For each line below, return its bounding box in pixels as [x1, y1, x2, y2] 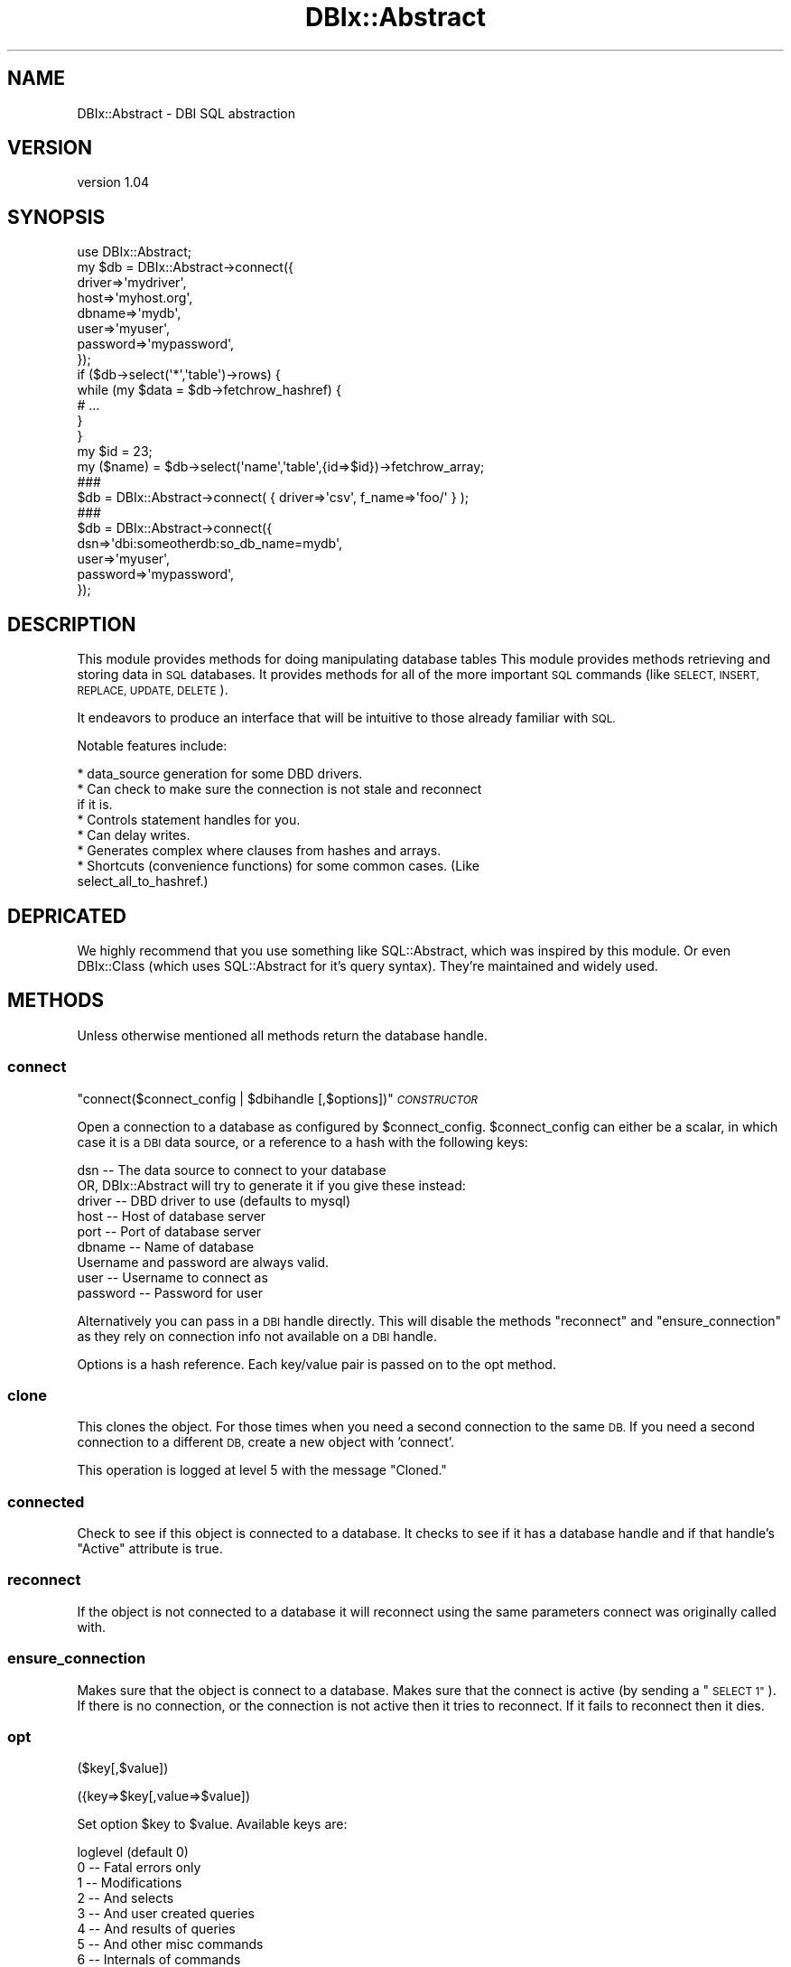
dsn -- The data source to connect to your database [77, 1161, 386, 1178]
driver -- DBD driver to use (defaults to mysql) [77, 1192, 351, 1208]
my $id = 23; [77, 443, 153, 460]
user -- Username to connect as [77, 1269, 268, 1285]
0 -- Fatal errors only [77, 1860, 201, 1876]
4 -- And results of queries [77, 1921, 236, 1937]
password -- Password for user [77, 1284, 263, 1300]
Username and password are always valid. [77, 1254, 330, 1270]
